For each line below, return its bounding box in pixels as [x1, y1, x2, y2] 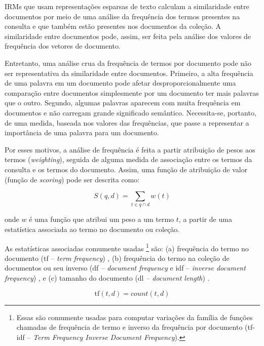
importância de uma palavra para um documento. [5, 127, 159, 138]
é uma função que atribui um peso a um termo [29, 214, 174, 224]
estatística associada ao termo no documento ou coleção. [5, 224, 180, 235]
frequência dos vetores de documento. [5, 41, 121, 51]
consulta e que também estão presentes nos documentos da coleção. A [5, 21, 221, 31]
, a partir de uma [178, 214, 232, 224]
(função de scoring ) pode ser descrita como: [5, 174, 140, 184]
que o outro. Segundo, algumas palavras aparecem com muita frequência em [5, 97, 241, 108]
